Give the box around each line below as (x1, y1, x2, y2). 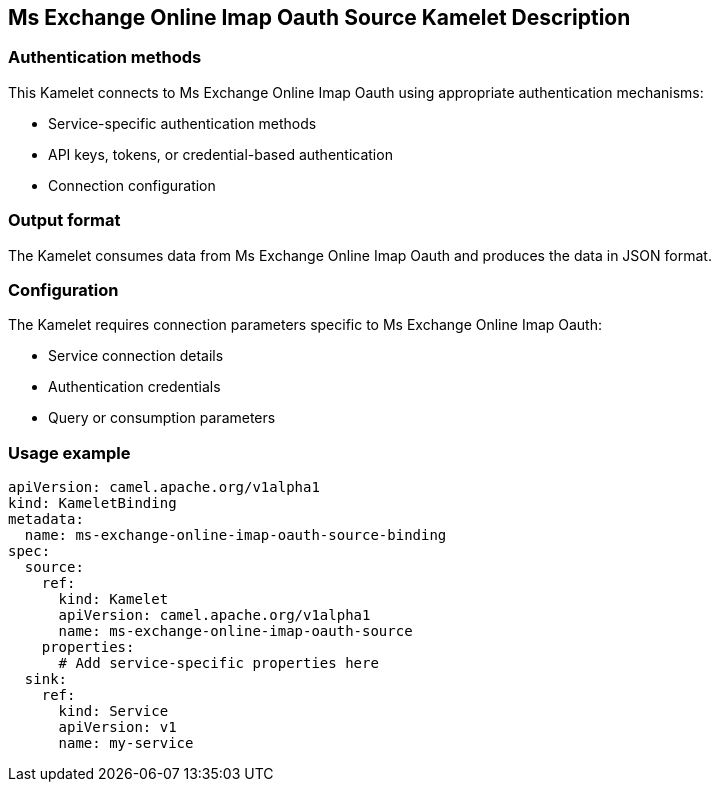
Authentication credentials (48, 378, 221, 396)
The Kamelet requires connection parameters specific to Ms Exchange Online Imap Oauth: (8, 316, 603, 334)
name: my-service (58, 735, 194, 752)
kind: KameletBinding (8, 495, 177, 512)
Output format (8, 210, 121, 231)
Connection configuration (48, 176, 216, 194)
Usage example (8, 442, 131, 463)
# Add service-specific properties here (58, 655, 379, 672)
